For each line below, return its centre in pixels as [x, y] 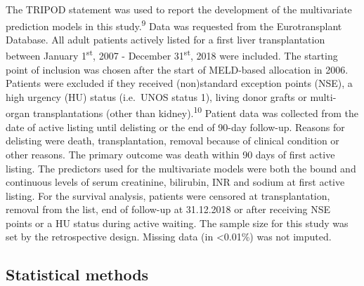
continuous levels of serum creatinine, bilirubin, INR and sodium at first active [175, 182]
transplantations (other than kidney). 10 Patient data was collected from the [195, 112]
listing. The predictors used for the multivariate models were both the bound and [181, 168]
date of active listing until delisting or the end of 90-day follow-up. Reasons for [175, 127]
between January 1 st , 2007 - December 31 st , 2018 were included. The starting [172, 55]
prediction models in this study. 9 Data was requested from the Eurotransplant [174, 25]
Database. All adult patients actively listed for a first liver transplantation [165, 39]
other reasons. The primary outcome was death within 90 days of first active [170, 154]
